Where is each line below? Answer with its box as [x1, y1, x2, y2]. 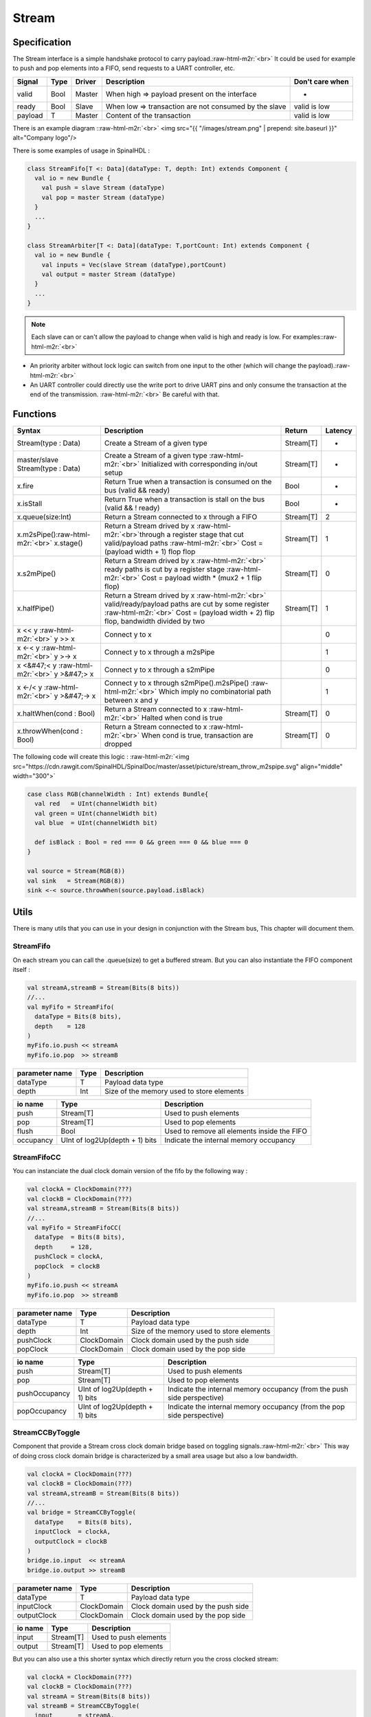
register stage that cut [172, 530, 244, 539]
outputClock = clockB [34, 1537, 108, 1545]
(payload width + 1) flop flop [104, 547, 196, 556]
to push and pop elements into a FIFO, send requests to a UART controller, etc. [12, 64, 235, 72]
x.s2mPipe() [16, 569, 56, 578]
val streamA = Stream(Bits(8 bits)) [27, 1692, 151, 1700]
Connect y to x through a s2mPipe [104, 665, 215, 674]
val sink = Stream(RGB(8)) [27, 876, 126, 885]
